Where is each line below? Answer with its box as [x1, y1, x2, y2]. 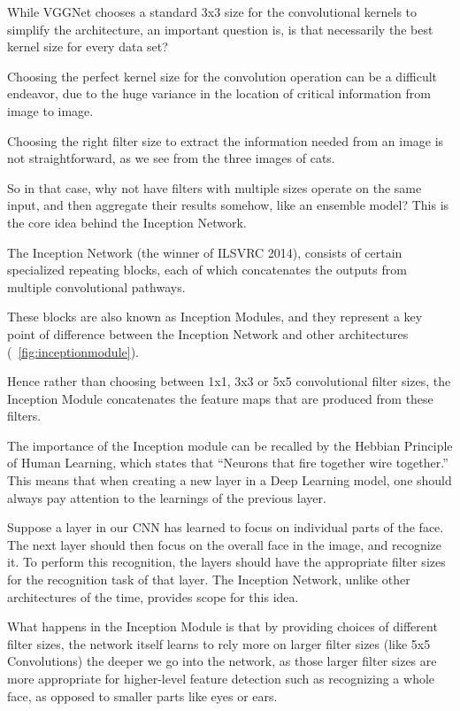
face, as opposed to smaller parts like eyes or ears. [7, 686, 278, 705]
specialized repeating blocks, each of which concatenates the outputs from [7, 260, 407, 279]
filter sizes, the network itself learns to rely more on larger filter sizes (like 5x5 [7, 634, 431, 653]
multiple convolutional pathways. [7, 277, 186, 296]
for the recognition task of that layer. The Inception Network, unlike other [7, 570, 410, 589]
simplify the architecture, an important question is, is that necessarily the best [7, 19, 433, 38]
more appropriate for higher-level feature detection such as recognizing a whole [7, 669, 435, 687]
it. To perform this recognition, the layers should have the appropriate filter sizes [7, 553, 446, 571]
